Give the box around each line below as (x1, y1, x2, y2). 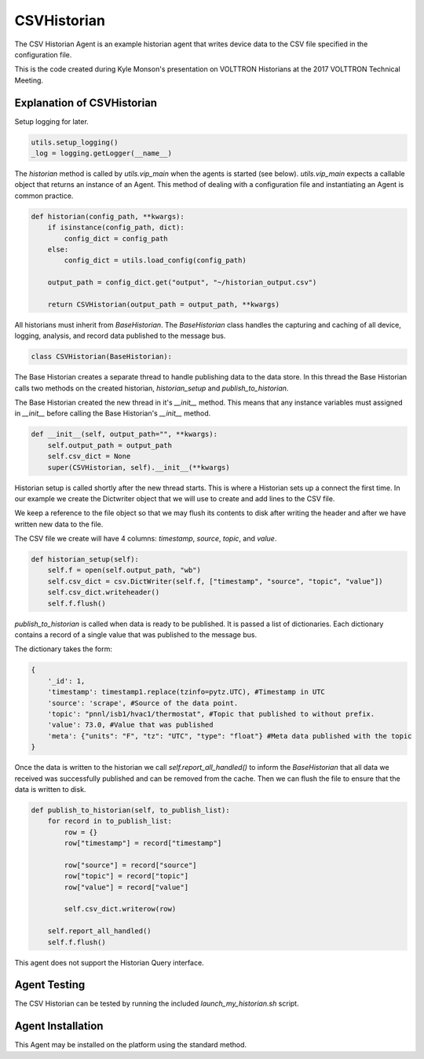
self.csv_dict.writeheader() (47, 588, 160, 597)
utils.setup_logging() (31, 137, 119, 147)
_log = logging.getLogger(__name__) (31, 149, 173, 157)
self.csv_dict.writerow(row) (64, 904, 177, 914)
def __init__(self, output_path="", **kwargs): (31, 430, 217, 439)
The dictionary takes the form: (14, 644, 113, 654)
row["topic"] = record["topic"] (64, 872, 188, 881)
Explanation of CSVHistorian (14, 96, 157, 109)
